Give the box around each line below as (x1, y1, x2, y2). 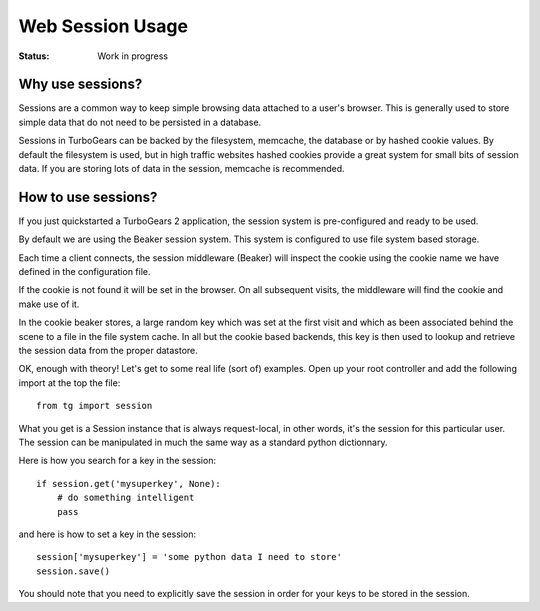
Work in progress (97, 50, 169, 62)
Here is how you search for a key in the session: (18, 455, 217, 467)
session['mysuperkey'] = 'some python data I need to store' (36, 551, 342, 563)
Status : (18, 50, 50, 62)
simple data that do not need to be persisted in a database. (18, 116, 262, 128)
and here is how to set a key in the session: (18, 528, 197, 540)
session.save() (36, 565, 111, 577)
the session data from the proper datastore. (18, 345, 199, 357)
